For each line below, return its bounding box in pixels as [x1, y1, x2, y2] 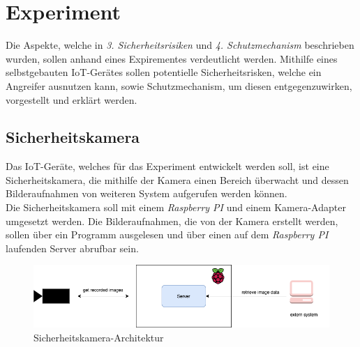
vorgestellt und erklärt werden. [6, 92, 137, 107]
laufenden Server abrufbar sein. [6, 240, 139, 255]
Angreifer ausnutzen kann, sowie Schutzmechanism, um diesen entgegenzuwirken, [6, 78, 352, 93]
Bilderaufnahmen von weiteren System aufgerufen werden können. [6, 186, 287, 201]
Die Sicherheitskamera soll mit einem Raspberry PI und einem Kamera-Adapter [6, 200, 346, 215]
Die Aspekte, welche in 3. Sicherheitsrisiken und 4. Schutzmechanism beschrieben [6, 38, 354, 52]
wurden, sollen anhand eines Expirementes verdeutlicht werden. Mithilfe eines [6, 51, 338, 65]
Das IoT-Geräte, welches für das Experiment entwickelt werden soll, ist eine [6, 159, 329, 173]
